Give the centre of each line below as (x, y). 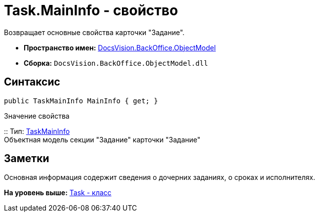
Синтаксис (32, 82)
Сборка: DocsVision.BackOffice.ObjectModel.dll (116, 63)
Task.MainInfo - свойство (91, 10)
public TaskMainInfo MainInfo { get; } (81, 101)
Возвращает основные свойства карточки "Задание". (94, 32)
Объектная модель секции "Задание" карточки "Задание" (102, 139)
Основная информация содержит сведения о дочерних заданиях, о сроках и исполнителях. (160, 177)
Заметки (27, 159)
